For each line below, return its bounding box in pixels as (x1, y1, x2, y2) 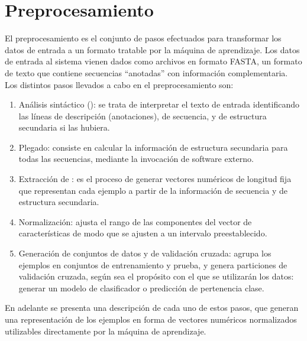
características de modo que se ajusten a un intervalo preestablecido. (18, 227, 267, 239)
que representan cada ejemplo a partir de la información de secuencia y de (18, 184, 287, 196)
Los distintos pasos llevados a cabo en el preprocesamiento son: (5, 78, 234, 90)
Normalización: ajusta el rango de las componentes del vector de (18, 215, 252, 228)
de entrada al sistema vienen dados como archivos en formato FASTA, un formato (5, 55, 302, 67)
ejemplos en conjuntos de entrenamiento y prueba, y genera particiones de (18, 258, 287, 271)
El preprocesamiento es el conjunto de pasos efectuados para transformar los (5, 32, 282, 44)
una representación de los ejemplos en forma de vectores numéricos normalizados (5, 313, 297, 325)
